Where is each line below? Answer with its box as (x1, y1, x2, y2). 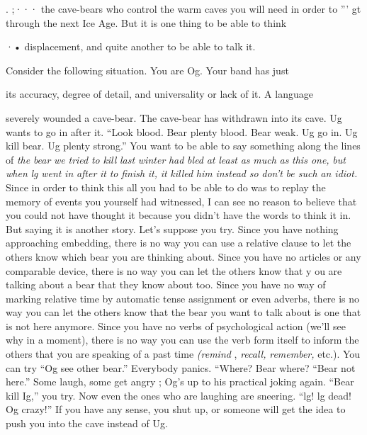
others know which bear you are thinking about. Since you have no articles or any (6, 249, 361, 264)
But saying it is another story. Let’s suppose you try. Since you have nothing (6, 221, 339, 236)
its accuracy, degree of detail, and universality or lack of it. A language (6, 86, 313, 101)
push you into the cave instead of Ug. (6, 416, 168, 431)
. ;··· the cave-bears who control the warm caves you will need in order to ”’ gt (6, 1, 361, 16)
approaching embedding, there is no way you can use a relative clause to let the (6, 235, 351, 250)
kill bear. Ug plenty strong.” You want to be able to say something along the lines (6, 138, 361, 153)
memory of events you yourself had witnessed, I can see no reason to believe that (6, 193, 357, 208)
